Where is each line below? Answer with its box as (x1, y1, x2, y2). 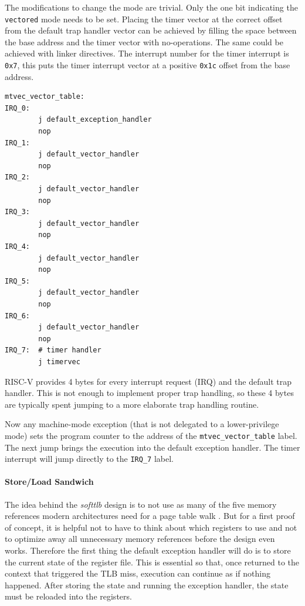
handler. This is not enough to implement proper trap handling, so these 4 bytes (5, 387, 294, 399)
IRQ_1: (5, 138, 30, 147)
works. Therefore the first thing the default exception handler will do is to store (5, 544, 291, 556)
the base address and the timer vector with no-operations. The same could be (5, 35, 283, 48)
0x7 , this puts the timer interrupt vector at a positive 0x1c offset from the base (5, 59, 290, 71)
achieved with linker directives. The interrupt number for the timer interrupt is (5, 47, 289, 59)
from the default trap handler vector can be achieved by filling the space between (5, 24, 297, 36)
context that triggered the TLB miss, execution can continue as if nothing (5, 567, 270, 580)
